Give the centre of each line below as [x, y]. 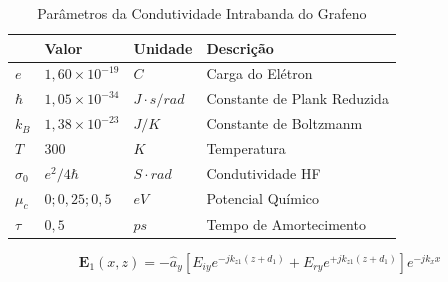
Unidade [163, 47]
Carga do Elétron [259, 73]
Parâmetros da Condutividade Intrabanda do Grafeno [202, 13]
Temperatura [246, 147]
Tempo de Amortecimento [286, 223]
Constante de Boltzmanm [284, 123]
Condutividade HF [263, 172]
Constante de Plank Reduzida [297, 98]
